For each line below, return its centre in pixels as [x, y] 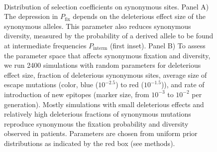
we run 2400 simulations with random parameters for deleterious [103, 65]
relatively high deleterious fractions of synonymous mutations [98, 114]
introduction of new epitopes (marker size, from [77, 94]
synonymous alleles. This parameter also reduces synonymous [98, 26]
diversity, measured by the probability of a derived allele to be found [109, 36]
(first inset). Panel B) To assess [158, 45]
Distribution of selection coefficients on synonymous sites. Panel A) [107, 6]
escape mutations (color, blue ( [51, 84]
